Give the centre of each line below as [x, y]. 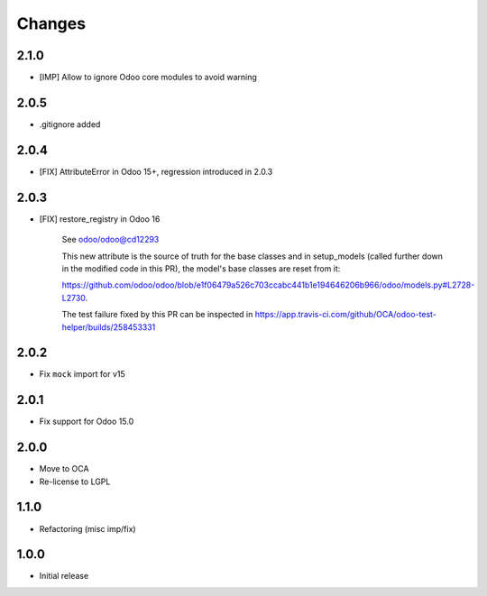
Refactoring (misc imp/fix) [87, 528]
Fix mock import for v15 [82, 374]
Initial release [64, 576]
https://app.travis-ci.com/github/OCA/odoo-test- [346, 315]
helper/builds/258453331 [109, 327]
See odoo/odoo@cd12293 [110, 240]
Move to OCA [64, 469]
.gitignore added [70, 124]
